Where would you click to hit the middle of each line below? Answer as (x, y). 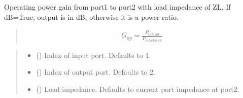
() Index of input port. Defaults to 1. (94, 55)
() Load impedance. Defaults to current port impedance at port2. (138, 89)
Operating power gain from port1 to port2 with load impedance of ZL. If (117, 7)
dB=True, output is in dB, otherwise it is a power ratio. (91, 17)
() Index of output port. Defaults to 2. (96, 72)
